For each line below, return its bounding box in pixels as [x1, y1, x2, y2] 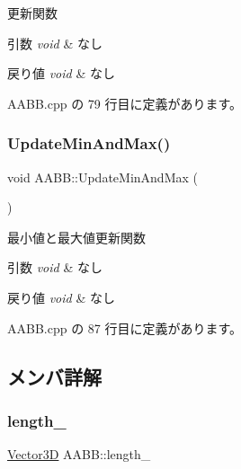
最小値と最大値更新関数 [7, 227, 146, 246]
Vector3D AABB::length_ [7, 445, 151, 464]
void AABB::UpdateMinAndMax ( [7, 167, 198, 186]
